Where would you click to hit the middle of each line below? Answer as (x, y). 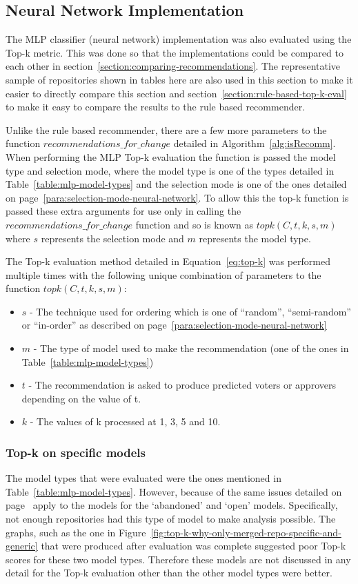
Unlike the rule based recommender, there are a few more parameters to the (166, 129)
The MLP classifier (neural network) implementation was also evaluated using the (179, 39)
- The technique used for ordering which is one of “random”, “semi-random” (190, 311)
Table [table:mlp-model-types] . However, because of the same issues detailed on (174, 491)
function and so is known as (194, 224)
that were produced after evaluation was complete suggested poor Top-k (193, 546)
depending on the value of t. (81, 398)
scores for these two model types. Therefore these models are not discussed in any (178, 559)
